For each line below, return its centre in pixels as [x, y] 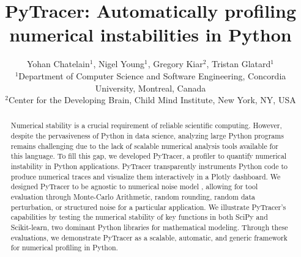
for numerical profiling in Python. [64, 248]
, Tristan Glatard [239, 64]
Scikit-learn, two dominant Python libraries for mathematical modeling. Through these [149, 227]
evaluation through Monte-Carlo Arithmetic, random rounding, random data [133, 197]
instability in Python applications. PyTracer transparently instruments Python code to [149, 166]
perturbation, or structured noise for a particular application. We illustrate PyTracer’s [148, 207]
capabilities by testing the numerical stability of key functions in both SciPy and [139, 217]
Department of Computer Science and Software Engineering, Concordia [152, 75]
